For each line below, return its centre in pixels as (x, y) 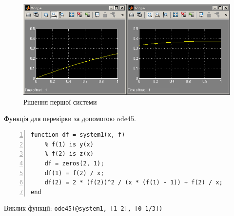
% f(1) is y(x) (69, 144)
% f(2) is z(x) (69, 154)
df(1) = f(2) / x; (74, 173)
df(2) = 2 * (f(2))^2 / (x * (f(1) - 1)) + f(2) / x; (134, 183)
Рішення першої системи (60, 101)
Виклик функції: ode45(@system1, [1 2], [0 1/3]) (83, 208)
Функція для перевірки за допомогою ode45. (70, 118)
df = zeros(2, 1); (74, 163)
